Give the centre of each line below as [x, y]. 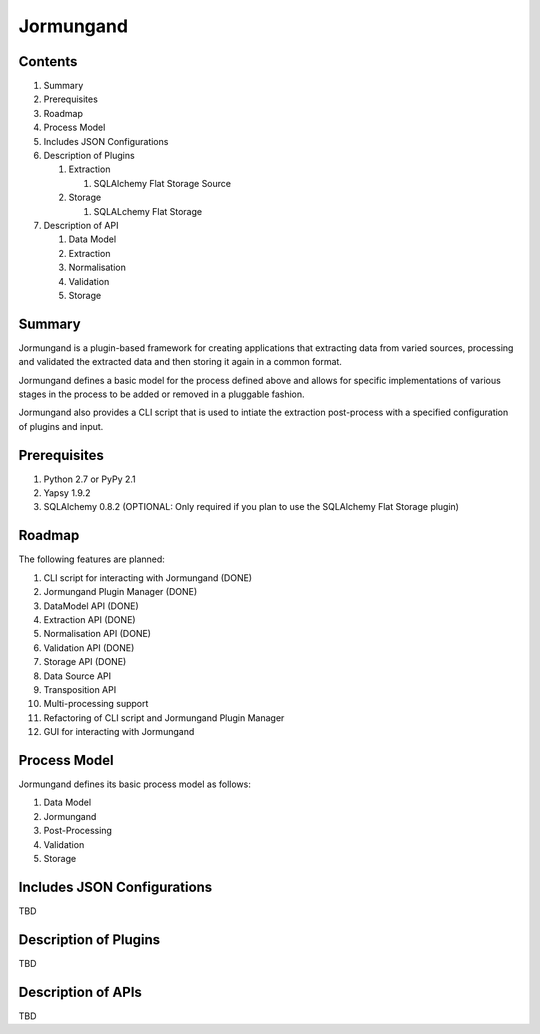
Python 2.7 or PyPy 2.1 [89, 479]
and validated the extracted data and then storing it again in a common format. [180, 362]
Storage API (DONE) [85, 662]
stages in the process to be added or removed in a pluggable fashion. [161, 394]
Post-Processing [77, 831]
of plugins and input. [61, 426]
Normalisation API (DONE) [97, 634]
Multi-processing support [96, 704]
